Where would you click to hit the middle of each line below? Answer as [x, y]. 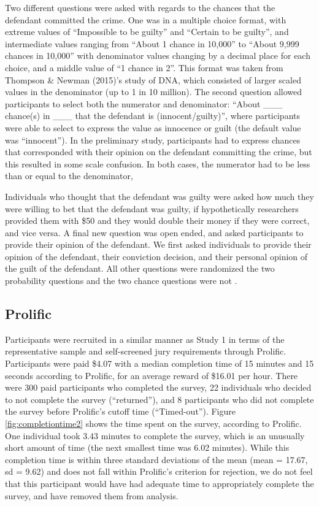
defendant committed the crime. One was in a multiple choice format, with [146, 19]
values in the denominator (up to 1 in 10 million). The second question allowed [154, 92]
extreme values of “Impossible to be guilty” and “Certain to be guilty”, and [147, 32]
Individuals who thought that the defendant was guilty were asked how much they [159, 196]
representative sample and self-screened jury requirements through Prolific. [146, 351]
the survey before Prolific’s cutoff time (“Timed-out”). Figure [120, 411]
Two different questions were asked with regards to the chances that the [140, 7]
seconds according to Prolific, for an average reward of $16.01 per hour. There [152, 375]
